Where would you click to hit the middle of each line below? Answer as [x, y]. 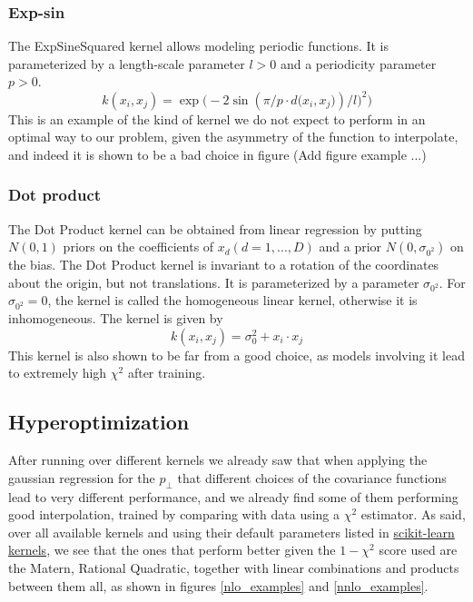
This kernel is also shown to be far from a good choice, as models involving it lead [236, 355]
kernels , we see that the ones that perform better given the [172, 550]
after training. [167, 373]
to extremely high [58, 373]
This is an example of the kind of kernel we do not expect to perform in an [217, 118]
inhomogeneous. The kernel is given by [116, 318]
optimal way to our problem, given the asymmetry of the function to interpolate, [233, 137]
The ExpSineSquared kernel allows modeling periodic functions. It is [199, 46]
